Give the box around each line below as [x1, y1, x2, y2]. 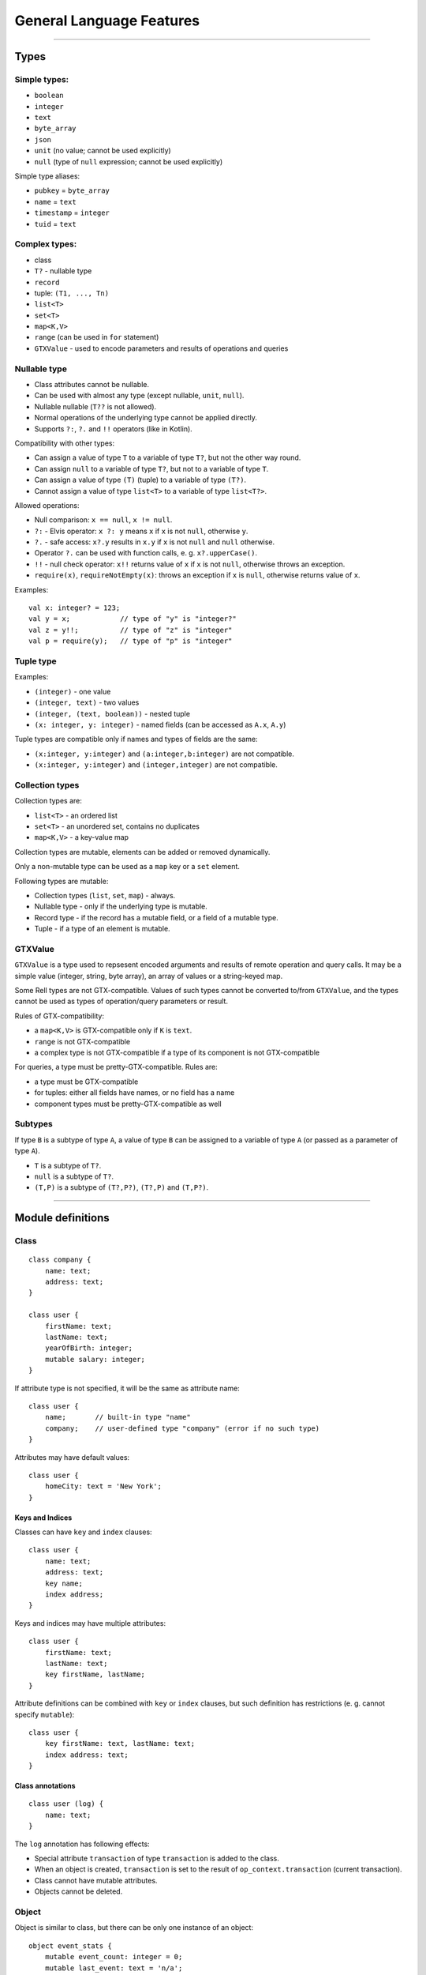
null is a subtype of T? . [34, 1172, 114, 1181]
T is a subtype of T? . [34, 1161, 102, 1170]
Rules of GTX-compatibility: [14, 1011, 104, 1021]
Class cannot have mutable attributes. [34, 1875, 158, 1885]
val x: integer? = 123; [28, 604, 121, 612]
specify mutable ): [14, 1710, 75, 1719]
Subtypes [14, 1119, 53, 1130]
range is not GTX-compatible [34, 1036, 130, 1046]
